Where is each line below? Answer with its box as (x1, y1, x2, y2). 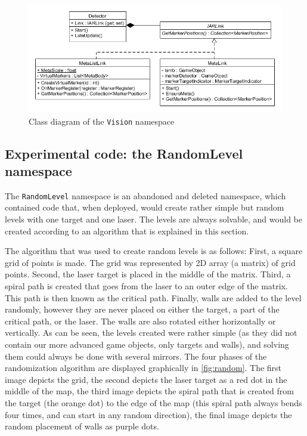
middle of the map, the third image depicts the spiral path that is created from (5, 385, 294, 397)
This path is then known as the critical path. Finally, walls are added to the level (5, 291, 302, 304)
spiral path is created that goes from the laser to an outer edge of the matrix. (5, 279, 288, 292)
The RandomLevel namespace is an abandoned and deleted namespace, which (5, 189, 286, 202)
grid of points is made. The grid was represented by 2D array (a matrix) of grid (5, 256, 296, 268)
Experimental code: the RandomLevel (5, 144, 243, 162)
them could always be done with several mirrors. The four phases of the (5, 350, 267, 362)
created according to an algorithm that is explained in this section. (5, 224, 249, 237)
